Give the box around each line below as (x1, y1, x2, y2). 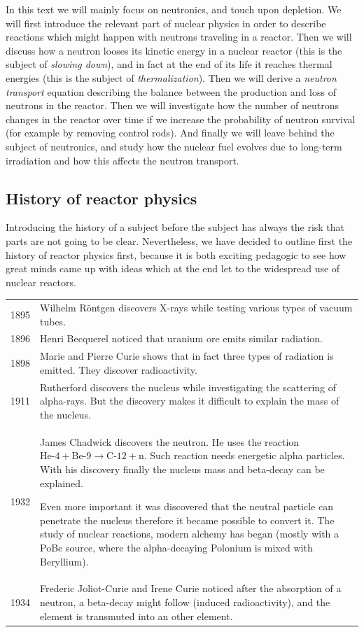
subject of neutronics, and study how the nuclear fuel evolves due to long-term (6, 139, 342, 153)
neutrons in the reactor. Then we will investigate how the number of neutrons (6, 98, 339, 113)
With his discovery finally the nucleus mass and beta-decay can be (40, 461, 325, 476)
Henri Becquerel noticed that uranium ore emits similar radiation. (40, 331, 323, 346)
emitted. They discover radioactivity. (40, 362, 197, 377)
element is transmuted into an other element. (40, 608, 233, 623)
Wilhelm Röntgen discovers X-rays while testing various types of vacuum (40, 300, 353, 315)
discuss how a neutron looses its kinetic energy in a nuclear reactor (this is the (6, 43, 342, 57)
